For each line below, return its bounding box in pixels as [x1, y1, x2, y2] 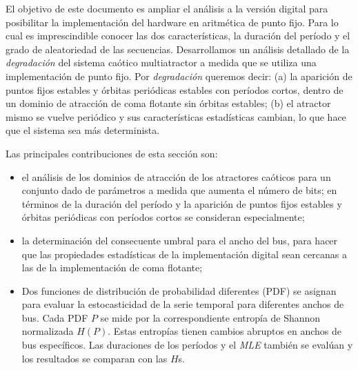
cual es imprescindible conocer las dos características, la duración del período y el [6, 28, 350, 43]
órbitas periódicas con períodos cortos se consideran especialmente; [21, 210, 305, 224]
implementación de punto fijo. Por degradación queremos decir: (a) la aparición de [6, 68, 352, 83]
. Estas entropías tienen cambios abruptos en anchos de [108, 324, 341, 338]
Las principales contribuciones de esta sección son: [6, 146, 218, 160]
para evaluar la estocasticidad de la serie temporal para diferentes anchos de [21, 297, 344, 311]
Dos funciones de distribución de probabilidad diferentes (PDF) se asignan [21, 283, 337, 298]
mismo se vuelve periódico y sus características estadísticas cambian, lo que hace [6, 109, 346, 124]
